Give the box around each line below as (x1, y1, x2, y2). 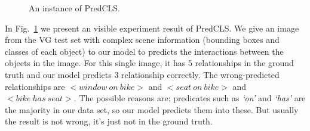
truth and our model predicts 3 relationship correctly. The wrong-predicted (5, 68, 280, 80)
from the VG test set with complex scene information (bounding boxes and (5, 33, 280, 46)
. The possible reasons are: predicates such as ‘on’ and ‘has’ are (73, 92, 306, 104)
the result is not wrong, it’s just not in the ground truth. (5, 115, 213, 127)
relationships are (5, 80, 65, 92)
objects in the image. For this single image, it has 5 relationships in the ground (5, 57, 294, 69)
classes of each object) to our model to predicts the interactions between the (5, 45, 284, 57)
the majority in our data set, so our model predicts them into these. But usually (5, 103, 299, 116)
